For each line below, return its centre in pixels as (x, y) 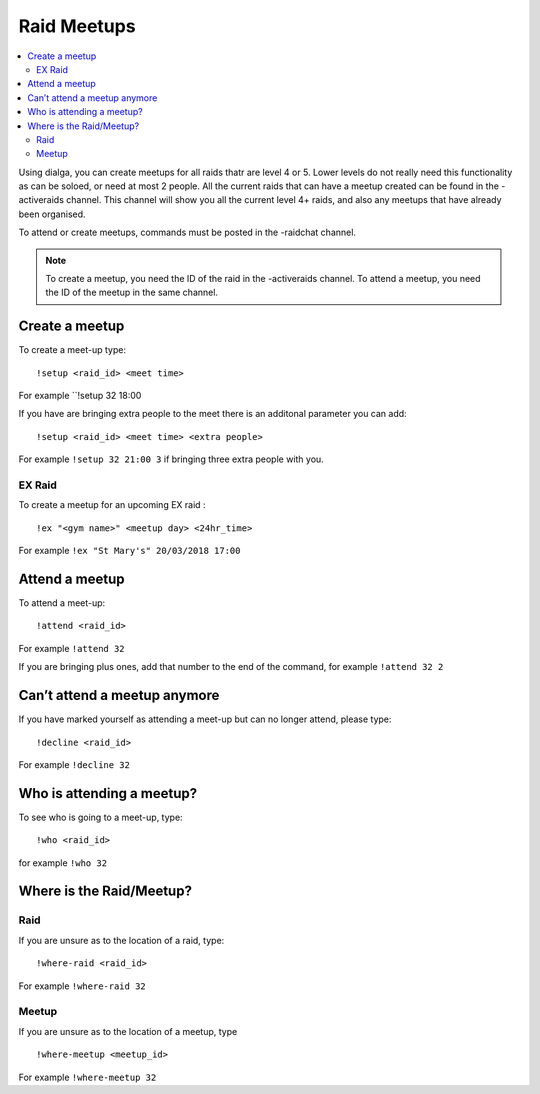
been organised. (52, 214)
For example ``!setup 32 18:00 (80, 396)
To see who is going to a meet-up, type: (101, 817)
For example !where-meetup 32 (87, 1077)
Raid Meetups (77, 26)
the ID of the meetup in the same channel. (132, 292)
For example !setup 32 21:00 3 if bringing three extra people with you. (171, 459)
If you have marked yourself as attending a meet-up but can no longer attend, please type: (205, 719)
